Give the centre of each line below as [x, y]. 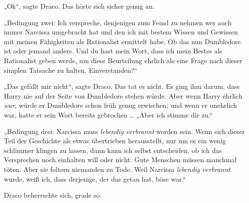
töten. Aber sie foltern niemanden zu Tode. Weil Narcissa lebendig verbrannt [117, 169]
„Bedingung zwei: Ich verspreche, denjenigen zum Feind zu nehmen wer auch [118, 22]
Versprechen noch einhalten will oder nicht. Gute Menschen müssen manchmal [120, 160]
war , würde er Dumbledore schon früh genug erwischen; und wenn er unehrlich [121, 105]
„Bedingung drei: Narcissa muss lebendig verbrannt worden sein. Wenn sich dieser [124, 131]
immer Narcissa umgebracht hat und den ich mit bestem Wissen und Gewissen [121, 32]
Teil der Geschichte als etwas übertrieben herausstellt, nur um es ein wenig [115, 141]
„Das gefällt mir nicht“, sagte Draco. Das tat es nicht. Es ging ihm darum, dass [122, 86]
